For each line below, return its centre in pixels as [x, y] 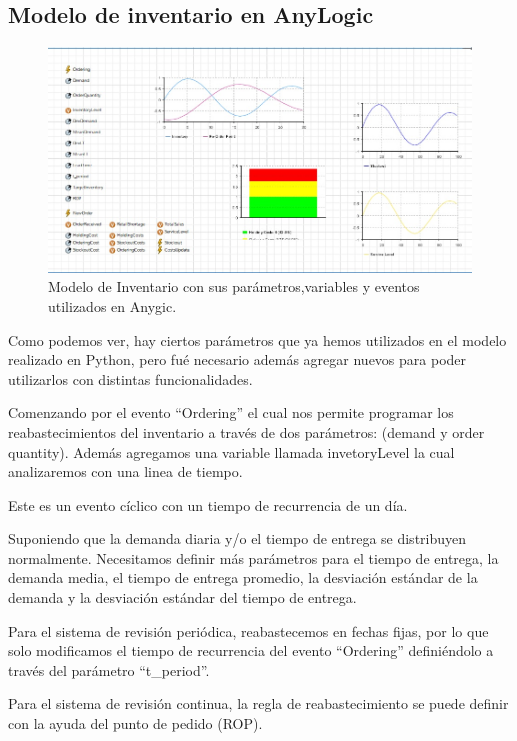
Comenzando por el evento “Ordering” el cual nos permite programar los [231, 412]
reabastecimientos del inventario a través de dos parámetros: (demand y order [246, 431]
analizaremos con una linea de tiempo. [125, 471]
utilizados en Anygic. [112, 305]
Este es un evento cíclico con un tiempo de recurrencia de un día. [208, 504]
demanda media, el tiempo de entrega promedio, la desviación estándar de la [243, 577]
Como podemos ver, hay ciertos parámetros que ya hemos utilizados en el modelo [257, 339]
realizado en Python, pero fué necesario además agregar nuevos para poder [237, 359]
